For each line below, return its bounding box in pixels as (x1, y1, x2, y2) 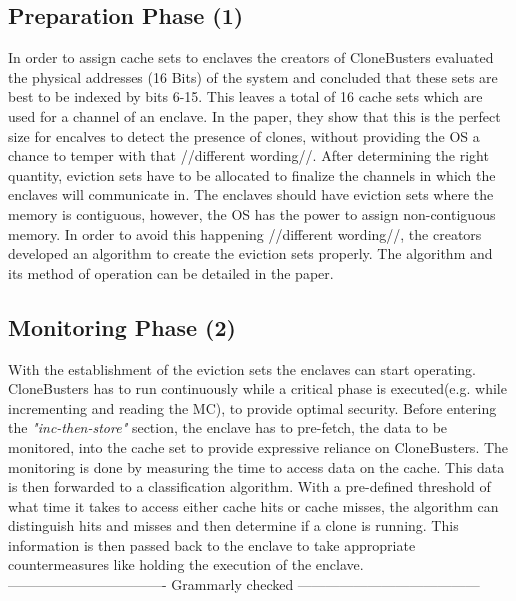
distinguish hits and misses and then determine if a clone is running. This (8, 515, 459, 536)
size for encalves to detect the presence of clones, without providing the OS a (8, 125, 480, 146)
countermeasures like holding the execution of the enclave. (8, 554, 364, 575)
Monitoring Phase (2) (8, 311, 236, 342)
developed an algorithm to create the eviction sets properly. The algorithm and (8, 243, 493, 264)
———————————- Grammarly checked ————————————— (8, 574, 480, 595)
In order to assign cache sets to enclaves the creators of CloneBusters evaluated (8, 47, 494, 68)
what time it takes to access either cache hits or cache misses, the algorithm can (8, 495, 499, 516)
